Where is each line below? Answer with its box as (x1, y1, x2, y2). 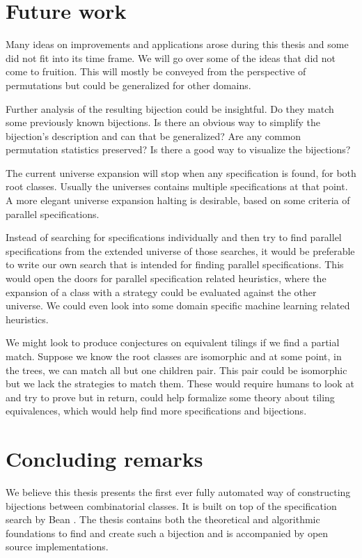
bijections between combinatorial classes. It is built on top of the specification (6, 498, 337, 513)
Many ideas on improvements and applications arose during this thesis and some (6, 37, 349, 52)
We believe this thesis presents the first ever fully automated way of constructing (6, 485, 351, 499)
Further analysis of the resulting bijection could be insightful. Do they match (6, 101, 334, 116)
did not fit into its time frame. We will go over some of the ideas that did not (6, 50, 336, 65)
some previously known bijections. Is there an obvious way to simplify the (6, 115, 321, 130)
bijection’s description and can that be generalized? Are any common (6, 128, 301, 143)
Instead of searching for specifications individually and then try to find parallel (6, 230, 342, 245)
